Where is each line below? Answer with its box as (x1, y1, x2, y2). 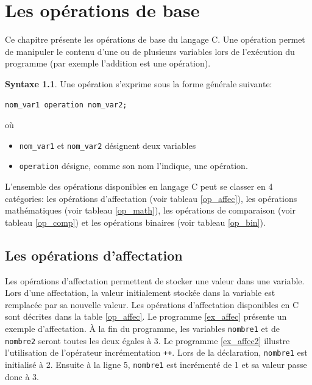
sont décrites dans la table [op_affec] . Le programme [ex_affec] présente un (5, 310, 287, 323)
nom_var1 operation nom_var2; (5, 100, 127, 109)
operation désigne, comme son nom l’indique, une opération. (19, 159, 248, 172)
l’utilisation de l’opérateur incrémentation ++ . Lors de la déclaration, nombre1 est (5, 346, 308, 359)
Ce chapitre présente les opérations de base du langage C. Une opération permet (5, 33, 305, 46)
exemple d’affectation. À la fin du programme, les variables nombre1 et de (5, 322, 280, 334)
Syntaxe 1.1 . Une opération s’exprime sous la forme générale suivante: (5, 77, 272, 90)
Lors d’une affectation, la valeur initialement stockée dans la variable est (5, 286, 275, 299)
